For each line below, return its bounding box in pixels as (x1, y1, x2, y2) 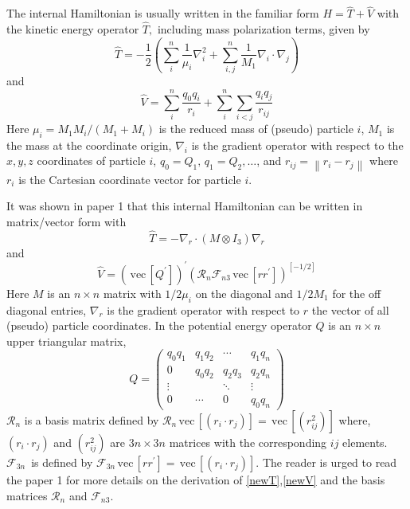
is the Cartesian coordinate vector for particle (18, 170, 241, 187)
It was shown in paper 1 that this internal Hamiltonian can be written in (6, 198, 363, 214)
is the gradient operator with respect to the (191, 136, 404, 153)
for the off (332, 284, 381, 301)
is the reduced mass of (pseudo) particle (158, 120, 353, 137)
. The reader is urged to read (256, 453, 397, 470)
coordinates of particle (37, 152, 146, 169)
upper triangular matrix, (6, 332, 127, 349)
